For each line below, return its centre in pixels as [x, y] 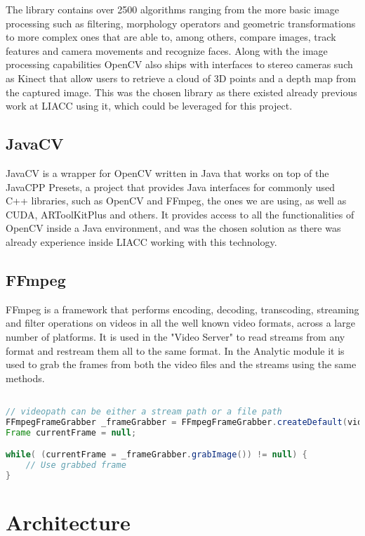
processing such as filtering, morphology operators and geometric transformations [181, 23]
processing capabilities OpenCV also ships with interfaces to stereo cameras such [179, 64]
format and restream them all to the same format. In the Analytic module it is [175, 350]
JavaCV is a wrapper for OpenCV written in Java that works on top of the [167, 172]
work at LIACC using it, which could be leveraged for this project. [149, 106]
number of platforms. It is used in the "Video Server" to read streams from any [175, 336]
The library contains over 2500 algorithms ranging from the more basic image [172, 9]
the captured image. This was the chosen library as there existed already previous [181, 92]
